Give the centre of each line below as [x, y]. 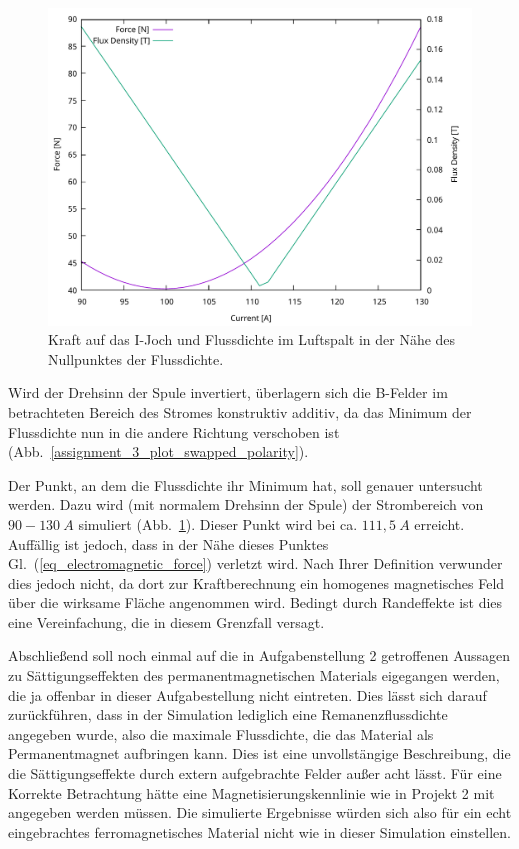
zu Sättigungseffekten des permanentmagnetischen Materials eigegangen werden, [254, 675]
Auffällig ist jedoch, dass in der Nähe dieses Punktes [168, 543]
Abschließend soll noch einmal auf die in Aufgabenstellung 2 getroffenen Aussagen [259, 655]
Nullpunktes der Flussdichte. [136, 358]
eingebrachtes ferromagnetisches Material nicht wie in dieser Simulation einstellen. [260, 831]
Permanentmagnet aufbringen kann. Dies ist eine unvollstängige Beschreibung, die [259, 753]
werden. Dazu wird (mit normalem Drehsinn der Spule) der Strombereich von [246, 504]
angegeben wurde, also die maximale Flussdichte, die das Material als [221, 733]
